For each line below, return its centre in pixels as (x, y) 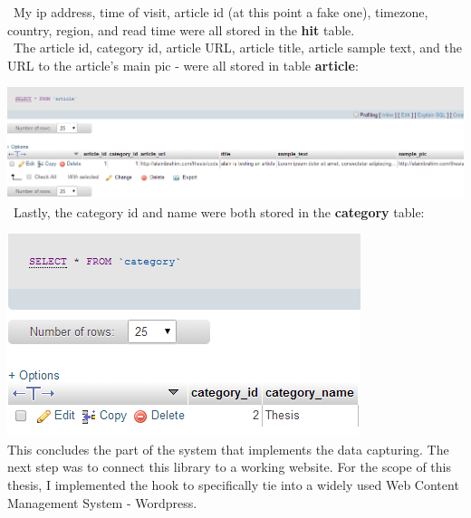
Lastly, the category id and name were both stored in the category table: (219, 211)
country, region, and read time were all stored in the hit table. (181, 29)
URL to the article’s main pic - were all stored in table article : (183, 65)
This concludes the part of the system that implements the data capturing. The (228, 449)
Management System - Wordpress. (102, 502)
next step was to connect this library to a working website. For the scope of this (229, 467)
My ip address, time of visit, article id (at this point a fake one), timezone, (221, 12)
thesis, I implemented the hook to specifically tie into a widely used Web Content (233, 484)
